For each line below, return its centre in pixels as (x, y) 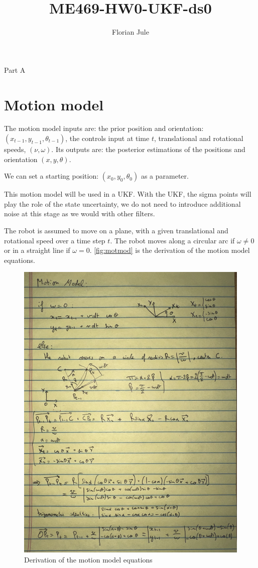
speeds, (15, 149)
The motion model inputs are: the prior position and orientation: (104, 128)
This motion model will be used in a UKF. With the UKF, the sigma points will (128, 194)
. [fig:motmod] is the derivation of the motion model (170, 250)
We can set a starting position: (51, 176)
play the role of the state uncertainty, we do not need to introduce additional (122, 203)
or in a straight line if (37, 250)
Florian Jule (131, 32)
